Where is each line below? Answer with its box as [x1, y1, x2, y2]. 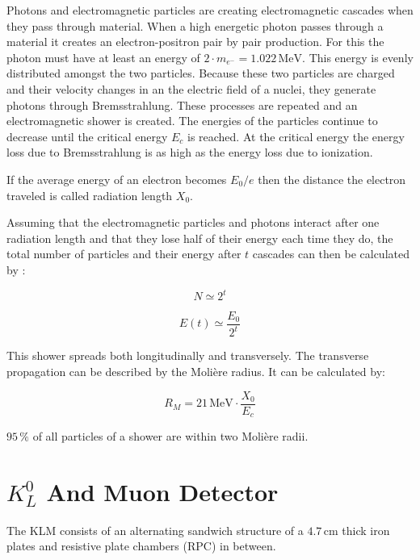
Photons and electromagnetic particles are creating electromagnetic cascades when [6, 2, 414, 18]
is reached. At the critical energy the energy [187, 127, 405, 144]
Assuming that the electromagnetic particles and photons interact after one [6, 214, 380, 231]
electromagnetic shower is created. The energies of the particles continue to [6, 112, 378, 129]
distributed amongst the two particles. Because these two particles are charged [6, 65, 395, 81]
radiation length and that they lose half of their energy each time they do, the [6, 229, 393, 246]
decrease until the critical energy [6, 127, 168, 144]
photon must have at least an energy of [6, 48, 200, 65]
